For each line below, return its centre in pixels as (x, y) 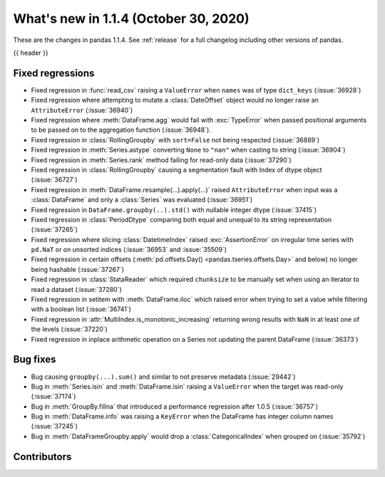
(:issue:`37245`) (55, 426)
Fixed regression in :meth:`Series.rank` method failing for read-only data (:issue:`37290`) (161, 159)
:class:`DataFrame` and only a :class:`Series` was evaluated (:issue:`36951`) (142, 200)
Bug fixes (35, 360)
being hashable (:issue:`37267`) (78, 269)
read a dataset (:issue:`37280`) (77, 289)
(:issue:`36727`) (54, 180)
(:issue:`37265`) (55, 230)
